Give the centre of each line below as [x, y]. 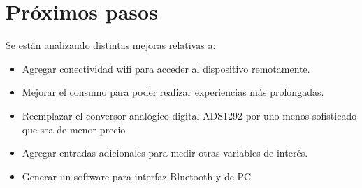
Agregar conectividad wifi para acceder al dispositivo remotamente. [166, 68]
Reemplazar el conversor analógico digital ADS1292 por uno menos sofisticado [189, 115]
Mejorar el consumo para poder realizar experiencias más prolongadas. [173, 92]
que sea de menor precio [74, 129]
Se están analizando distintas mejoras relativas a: [111, 45]
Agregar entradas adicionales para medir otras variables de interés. [165, 153]
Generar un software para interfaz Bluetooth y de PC [137, 176]
